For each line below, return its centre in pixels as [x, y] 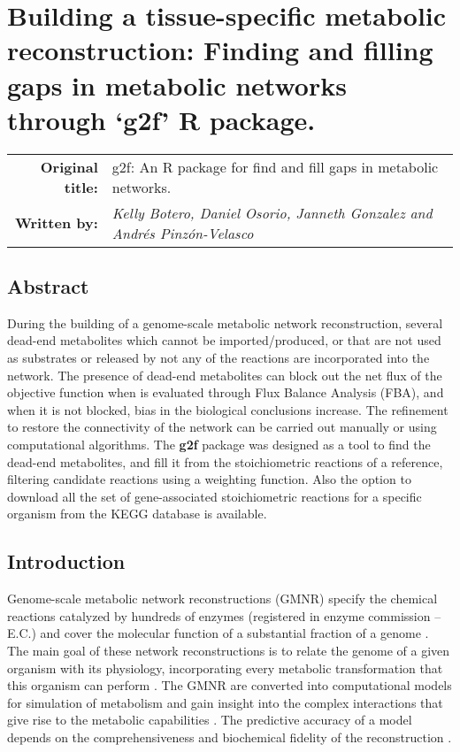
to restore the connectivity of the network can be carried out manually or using [222, 427]
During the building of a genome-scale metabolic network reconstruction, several [225, 322]
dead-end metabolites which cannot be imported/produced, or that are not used [224, 340]
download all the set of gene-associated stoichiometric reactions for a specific [215, 496]
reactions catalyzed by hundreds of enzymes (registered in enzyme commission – [224, 615]
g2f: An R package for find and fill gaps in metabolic [275, 166]
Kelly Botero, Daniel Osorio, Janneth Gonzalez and [272, 212]
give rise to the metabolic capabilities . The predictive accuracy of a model [210, 720]
